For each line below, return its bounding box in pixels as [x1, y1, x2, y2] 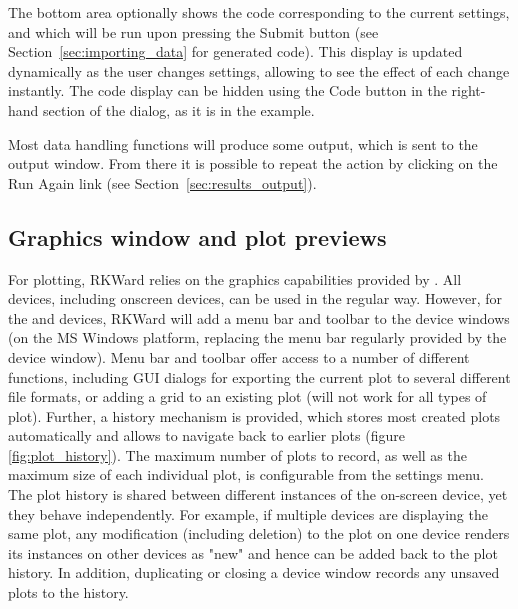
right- [451, 80, 486, 101]
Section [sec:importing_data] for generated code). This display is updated [8, 41, 463, 62]
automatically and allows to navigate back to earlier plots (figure [8, 425, 405, 446]
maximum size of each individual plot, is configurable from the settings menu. [8, 464, 484, 485]
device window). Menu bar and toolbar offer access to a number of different [8, 346, 470, 367]
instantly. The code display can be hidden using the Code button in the [8, 80, 447, 101]
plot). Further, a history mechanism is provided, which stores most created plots [8, 405, 501, 426]
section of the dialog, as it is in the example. [43, 99, 315, 120]
